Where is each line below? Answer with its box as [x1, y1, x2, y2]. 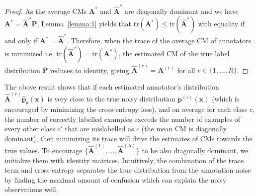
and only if [4, 35, 38, 46]
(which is [212, 94, 240, 104]
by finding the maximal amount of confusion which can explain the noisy [4, 174, 227, 185]
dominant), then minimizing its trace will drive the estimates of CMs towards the [4, 133, 253, 143]
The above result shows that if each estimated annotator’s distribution [4, 81, 219, 92]
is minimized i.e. [4, 48, 54, 58]
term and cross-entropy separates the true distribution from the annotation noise [4, 165, 251, 175]
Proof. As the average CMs [4, 5, 86, 16]
